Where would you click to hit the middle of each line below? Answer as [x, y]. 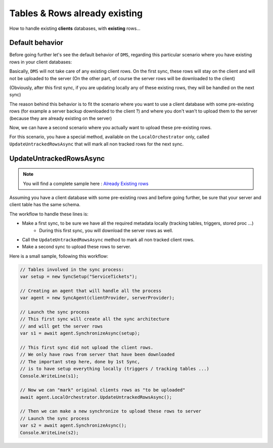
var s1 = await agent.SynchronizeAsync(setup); [80, 333]
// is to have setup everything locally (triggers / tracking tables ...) [115, 369]
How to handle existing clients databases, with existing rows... [75, 28]
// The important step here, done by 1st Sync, [80, 362]
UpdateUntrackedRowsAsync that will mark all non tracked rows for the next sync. [97, 144]
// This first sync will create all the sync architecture [95, 319]
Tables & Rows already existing [76, 13]
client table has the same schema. [45, 205]
